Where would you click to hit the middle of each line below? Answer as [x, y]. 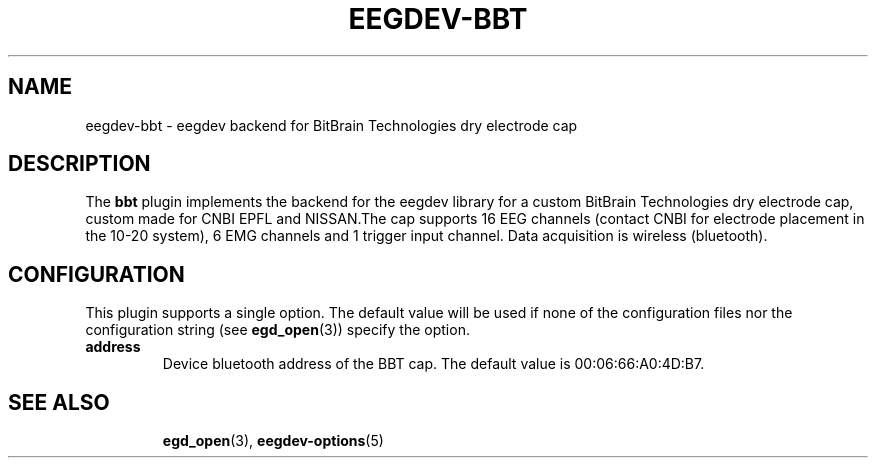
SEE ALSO [59, 402]
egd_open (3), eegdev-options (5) [273, 441]
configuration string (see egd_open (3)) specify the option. [277, 330]
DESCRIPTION [79, 164]
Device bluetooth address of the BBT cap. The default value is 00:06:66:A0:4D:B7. [433, 364]
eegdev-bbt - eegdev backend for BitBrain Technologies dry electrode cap [331, 125]
